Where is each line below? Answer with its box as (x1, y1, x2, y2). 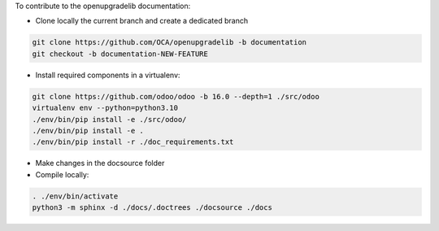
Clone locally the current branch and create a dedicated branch (35, 16, 248, 26)
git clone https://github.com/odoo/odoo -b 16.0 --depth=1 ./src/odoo (32, 92, 320, 101)
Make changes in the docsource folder (35, 159, 165, 168)
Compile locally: (35, 169, 89, 179)
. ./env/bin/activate (32, 191, 119, 201)
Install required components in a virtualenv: (35, 70, 180, 80)
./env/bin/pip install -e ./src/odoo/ (32, 115, 187, 124)
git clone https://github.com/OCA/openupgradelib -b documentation (32, 37, 307, 47)
